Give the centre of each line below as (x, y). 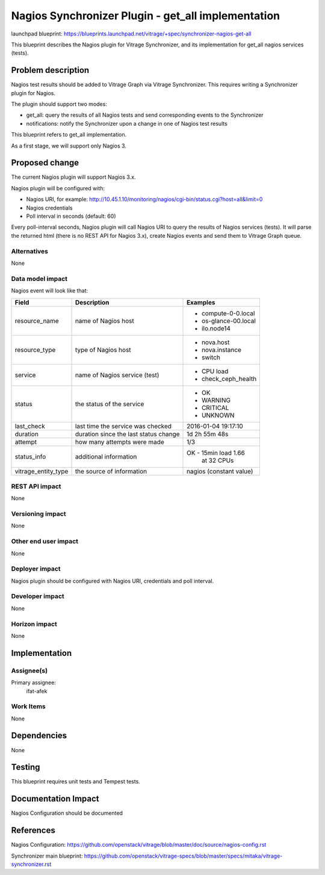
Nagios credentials (49, 208)
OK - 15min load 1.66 (216, 453)
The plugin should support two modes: (59, 104)
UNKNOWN (218, 415)
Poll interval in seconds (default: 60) (71, 216)
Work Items (28, 706)
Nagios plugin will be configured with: (58, 188)
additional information (106, 456)
